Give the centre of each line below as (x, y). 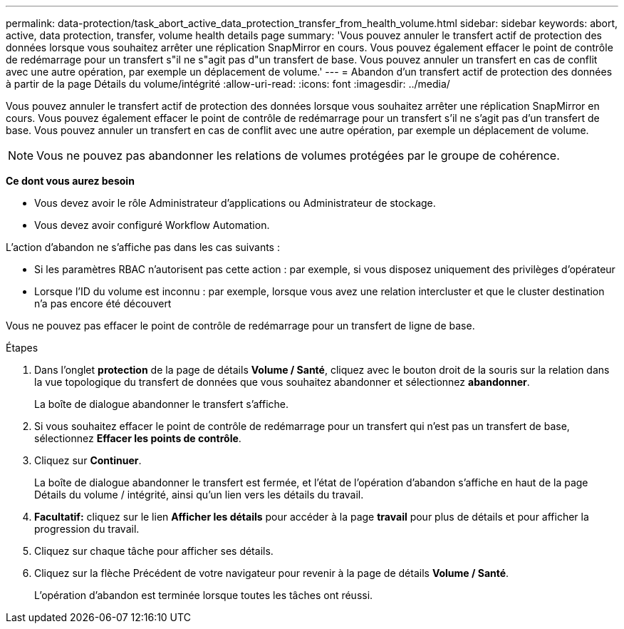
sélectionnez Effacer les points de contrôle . (138, 438)
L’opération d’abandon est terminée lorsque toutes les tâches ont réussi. (204, 595)
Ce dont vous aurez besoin (70, 181)
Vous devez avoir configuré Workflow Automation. (152, 225)
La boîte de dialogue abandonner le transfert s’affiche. (162, 404)
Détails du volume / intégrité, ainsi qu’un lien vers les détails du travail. (199, 495)
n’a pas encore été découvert (103, 303)
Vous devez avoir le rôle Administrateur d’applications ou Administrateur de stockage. (235, 203)
